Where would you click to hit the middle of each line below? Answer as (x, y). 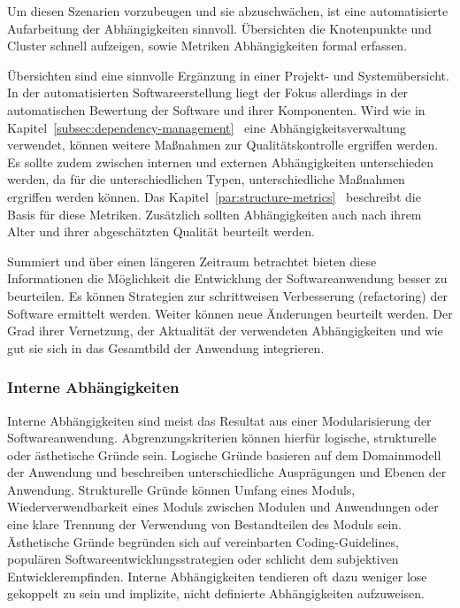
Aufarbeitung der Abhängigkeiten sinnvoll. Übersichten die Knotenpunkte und (219, 28)
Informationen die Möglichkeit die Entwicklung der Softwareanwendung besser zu (227, 278)
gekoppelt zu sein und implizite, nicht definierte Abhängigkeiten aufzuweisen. (216, 593)
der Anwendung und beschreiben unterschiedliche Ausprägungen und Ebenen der (227, 472)
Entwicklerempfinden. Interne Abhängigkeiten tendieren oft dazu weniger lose (217, 576)
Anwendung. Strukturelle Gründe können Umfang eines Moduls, (181, 489)
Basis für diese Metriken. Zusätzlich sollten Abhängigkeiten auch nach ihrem (215, 214)
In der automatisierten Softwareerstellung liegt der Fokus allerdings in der (208, 92)
